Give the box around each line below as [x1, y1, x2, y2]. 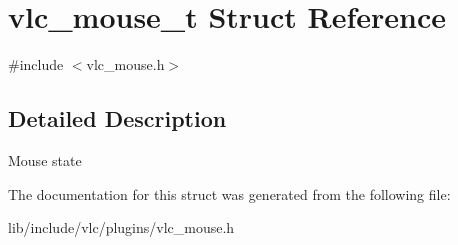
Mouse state [8, 149, 82, 170]
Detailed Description [8, 103, 227, 134]
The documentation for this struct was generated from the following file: [8, 183, 451, 204]
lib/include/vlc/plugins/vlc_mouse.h [8, 217, 235, 238]
